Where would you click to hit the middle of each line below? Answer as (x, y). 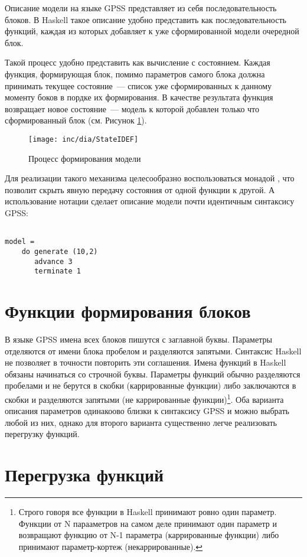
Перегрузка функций (84, 475)
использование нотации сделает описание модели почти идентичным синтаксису (150, 201)
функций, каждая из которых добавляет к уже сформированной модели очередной (152, 31)
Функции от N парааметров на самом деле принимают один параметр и (148, 523)
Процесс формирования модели (85, 158)
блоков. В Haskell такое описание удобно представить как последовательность (146, 19)
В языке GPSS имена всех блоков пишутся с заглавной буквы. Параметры (138, 339)
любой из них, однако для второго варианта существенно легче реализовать (141, 422)
